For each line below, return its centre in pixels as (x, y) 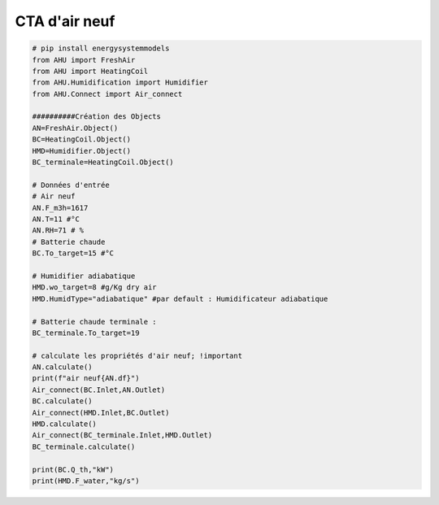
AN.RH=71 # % (58, 231)
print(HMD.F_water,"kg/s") (86, 481)
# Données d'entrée (71, 185)
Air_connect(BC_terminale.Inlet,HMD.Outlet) (122, 435)
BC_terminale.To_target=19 (86, 333)
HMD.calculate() (65, 424)
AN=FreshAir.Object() (75, 128)
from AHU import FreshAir (84, 60)
